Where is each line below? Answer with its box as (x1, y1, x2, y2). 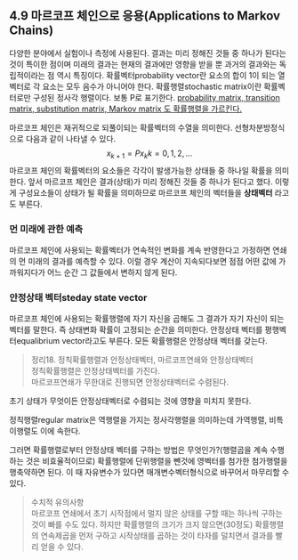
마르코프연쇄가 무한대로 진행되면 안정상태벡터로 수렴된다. (30, 377, 230, 387)
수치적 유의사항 (30, 497, 85, 507)
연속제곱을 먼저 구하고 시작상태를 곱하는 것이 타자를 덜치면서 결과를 (40, 531, 274, 541)
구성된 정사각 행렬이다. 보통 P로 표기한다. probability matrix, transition (32, 92, 280, 102)
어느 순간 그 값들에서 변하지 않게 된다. (47, 266, 178, 278)
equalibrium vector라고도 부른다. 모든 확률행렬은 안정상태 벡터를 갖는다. (16, 336, 269, 346)
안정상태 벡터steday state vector (9, 291, 148, 304)
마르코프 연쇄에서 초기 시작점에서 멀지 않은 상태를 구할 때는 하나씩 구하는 (30, 508, 283, 519)
